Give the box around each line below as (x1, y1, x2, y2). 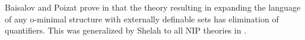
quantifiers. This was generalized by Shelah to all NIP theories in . (5, 24, 247, 36)
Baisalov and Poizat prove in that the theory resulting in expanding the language (5, 1, 301, 13)
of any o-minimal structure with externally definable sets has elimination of (5, 12, 279, 25)
